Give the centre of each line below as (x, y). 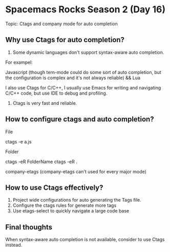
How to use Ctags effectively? (54, 187)
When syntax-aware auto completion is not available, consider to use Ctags (85, 240)
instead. (14, 245)
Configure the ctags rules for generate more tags (65, 205)
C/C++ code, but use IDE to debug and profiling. (56, 93)
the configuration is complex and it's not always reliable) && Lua (73, 78)
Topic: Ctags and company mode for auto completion (61, 24)
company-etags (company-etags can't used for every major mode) (76, 171)
